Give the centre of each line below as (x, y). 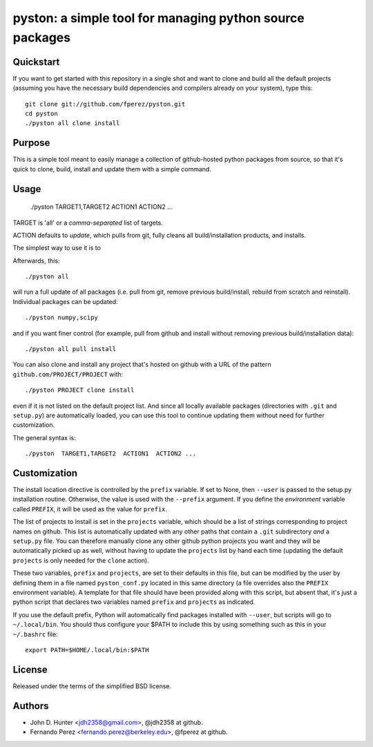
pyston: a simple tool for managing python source (159, 18)
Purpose (31, 143)
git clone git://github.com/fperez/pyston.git (105, 104)
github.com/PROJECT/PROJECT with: (68, 374)
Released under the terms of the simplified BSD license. (92, 686)
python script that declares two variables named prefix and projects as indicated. (134, 602)
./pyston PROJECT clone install (80, 390)
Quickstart (36, 62)
